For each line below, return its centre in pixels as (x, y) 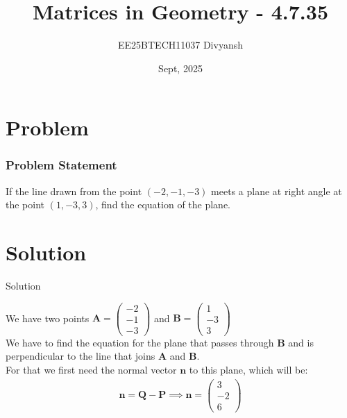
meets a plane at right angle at (277, 191)
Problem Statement (61, 165)
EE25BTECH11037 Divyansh (180, 45)
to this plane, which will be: (248, 369)
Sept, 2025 (180, 68)
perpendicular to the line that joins (81, 356)
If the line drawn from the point (74, 191)
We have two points (48, 318)
